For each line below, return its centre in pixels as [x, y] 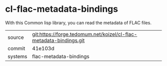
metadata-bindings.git [58, 40]
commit [16, 48]
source [16, 37]
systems [17, 56]
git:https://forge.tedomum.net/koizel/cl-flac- [85, 34]
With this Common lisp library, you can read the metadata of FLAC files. [78, 23]
